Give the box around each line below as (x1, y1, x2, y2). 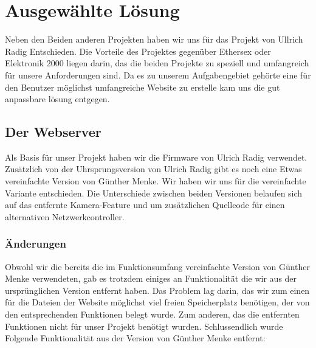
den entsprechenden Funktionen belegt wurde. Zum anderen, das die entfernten (5, 308, 300, 321)
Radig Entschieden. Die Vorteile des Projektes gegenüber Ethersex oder (5, 44, 271, 57)
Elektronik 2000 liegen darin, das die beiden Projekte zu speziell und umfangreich (5, 57, 309, 69)
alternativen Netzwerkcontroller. (5, 210, 125, 223)
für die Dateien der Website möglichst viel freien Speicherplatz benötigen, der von (5, 296, 310, 308)
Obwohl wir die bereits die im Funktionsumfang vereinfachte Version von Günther (5, 260, 311, 273)
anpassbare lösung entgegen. (5, 92, 110, 105)
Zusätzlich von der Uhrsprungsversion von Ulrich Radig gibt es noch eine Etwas (5, 162, 302, 175)
